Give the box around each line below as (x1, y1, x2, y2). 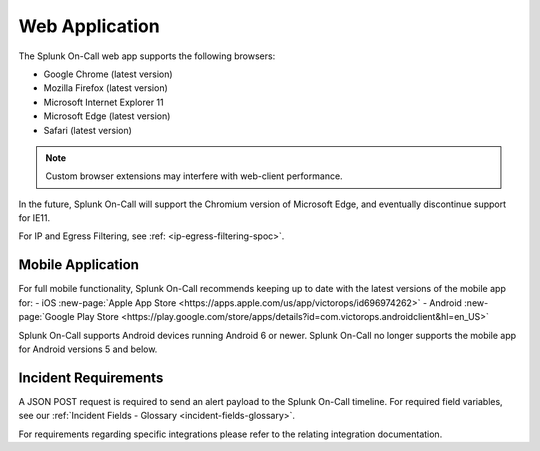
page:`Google (18, 311, 75, 323)
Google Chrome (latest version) (43, 68, 174, 80)
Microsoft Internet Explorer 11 (43, 96, 164, 108)
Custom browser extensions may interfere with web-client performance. (45, 170, 344, 182)
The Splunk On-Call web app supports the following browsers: (18, 50, 276, 62)
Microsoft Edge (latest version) (43, 110, 171, 122)
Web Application (18, 15, 160, 37)
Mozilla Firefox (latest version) (43, 82, 169, 94)
